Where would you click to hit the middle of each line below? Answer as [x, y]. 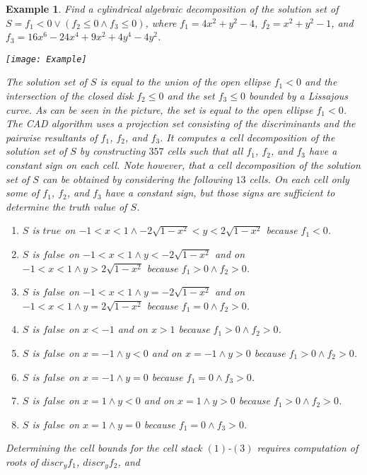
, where [161, 22]
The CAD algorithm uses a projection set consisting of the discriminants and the [181, 123]
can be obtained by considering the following [137, 178]
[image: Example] [46, 59]
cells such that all [205, 151]
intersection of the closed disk [70, 96]
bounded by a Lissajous [298, 96]
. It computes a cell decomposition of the [247, 137]
